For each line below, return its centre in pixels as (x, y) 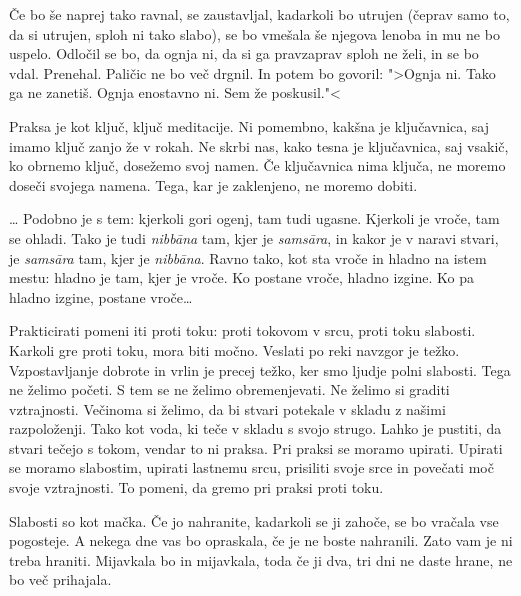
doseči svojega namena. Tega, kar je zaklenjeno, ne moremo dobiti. (213, 184)
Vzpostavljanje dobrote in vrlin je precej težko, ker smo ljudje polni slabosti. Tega (260, 369)
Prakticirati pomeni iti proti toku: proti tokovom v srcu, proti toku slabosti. (242, 330)
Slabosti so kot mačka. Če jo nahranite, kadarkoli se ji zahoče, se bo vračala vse (254, 520)
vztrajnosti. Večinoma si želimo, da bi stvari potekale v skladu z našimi (227, 408)
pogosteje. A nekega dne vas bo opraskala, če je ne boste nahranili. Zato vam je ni (261, 540)
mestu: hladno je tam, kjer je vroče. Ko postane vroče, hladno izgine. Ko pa (241, 277)
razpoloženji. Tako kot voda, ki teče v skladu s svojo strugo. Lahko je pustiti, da (255, 428)
